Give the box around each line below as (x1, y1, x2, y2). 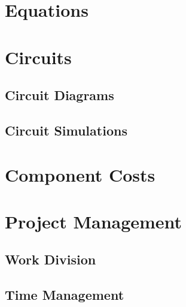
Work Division (5, 250, 96, 269)
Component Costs (5, 162, 155, 186)
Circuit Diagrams (5, 86, 114, 104)
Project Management (5, 209, 182, 233)
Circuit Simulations (5, 121, 127, 139)
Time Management (5, 285, 124, 304)
